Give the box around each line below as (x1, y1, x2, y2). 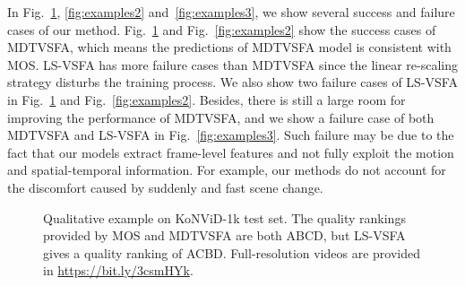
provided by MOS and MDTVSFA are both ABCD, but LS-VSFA (43, 226, 406, 245)
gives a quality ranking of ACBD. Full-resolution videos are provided (43, 243, 421, 262)
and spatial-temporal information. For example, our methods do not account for (7, 160, 446, 179)
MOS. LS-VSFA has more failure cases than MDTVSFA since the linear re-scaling (7, 55, 458, 74)
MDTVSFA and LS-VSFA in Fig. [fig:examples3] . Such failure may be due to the (7, 126, 454, 144)
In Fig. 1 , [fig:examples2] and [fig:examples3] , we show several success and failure (7, 3, 455, 21)
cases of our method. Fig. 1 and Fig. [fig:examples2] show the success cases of (7, 20, 436, 39)
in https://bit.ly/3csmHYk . (43, 261, 194, 280)
